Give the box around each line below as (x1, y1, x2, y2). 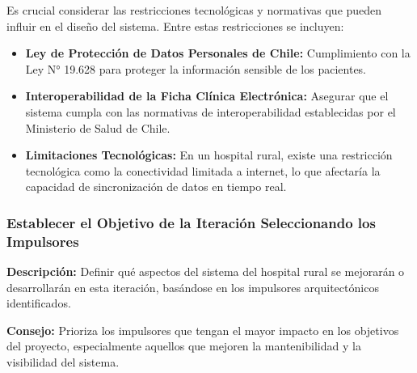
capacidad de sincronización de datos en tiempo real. (25, 178, 287, 195)
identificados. (6, 295, 71, 312)
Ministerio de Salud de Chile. (25, 119, 171, 136)
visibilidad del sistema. (6, 354, 120, 371)
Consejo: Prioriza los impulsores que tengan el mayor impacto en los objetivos (6, 321, 399, 338)
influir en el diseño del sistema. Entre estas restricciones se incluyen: (6, 17, 344, 34)
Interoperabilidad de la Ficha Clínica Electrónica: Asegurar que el (25, 87, 389, 104)
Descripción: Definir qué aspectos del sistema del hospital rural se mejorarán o (6, 263, 405, 280)
